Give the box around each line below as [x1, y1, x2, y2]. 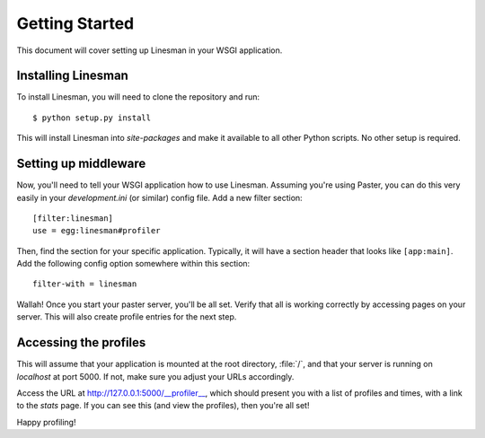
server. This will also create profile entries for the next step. [16, 311, 237, 322]
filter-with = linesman [32, 279, 137, 289]
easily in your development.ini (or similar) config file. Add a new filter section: [16, 192, 303, 203]
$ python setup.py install [32, 112, 152, 123]
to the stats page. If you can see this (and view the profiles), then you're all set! [16, 400, 310, 411]
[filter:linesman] [32, 213, 114, 223]
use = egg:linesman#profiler [32, 225, 161, 236]
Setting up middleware [16, 156, 146, 171]
